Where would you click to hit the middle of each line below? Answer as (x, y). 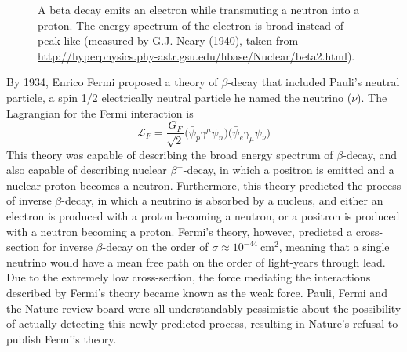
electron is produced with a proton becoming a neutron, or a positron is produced (203, 215)
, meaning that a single (334, 247)
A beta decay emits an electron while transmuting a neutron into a (199, 9)
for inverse (67, 247)
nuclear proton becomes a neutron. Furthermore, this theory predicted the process (204, 185)
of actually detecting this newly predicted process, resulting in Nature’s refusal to (202, 323)
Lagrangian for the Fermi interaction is (100, 112)
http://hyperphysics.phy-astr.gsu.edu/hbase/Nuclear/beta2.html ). (196, 55)
